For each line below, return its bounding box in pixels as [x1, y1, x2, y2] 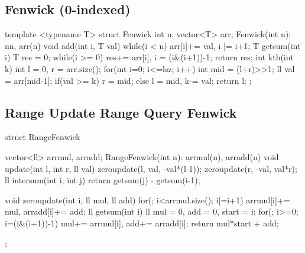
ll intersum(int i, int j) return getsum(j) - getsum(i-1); [5, 174, 200, 186]
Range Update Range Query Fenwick [5, 103, 237, 121]
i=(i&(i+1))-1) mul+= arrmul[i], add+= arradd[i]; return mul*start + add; [5, 216, 279, 229]
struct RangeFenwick [5, 131, 80, 143]
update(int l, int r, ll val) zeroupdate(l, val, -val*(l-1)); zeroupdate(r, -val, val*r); [5, 162, 297, 174]
